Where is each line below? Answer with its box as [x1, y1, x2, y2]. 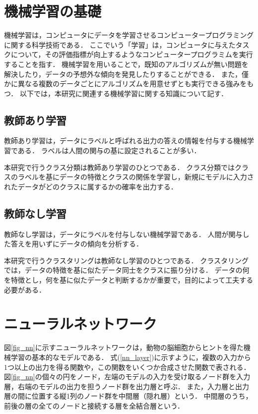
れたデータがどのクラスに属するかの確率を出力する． [4, 181, 178, 191]
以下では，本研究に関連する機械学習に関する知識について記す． [19, 88, 228, 98]
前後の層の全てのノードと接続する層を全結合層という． [4, 400, 184, 411]
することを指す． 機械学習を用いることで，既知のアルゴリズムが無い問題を [4, 59, 249, 69]
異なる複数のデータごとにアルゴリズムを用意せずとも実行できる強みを [17, 78, 247, 89]
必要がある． [4, 284, 46, 295]
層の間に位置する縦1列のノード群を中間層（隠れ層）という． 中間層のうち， [4, 391, 253, 401]
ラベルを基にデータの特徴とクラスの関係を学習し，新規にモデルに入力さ [17, 172, 254, 182]
